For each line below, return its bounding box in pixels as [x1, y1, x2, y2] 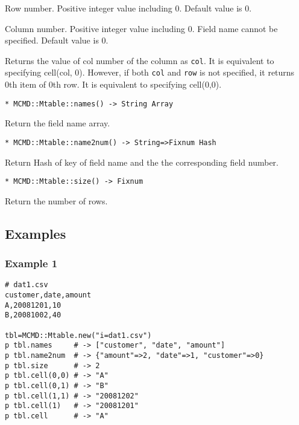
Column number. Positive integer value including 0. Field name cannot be [5, 22, 278, 34]
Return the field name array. [5, 117, 110, 129]
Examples [5, 224, 66, 242]
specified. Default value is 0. [5, 34, 109, 47]
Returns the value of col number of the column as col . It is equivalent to [5, 54, 274, 67]
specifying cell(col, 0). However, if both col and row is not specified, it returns [5, 66, 295, 79]
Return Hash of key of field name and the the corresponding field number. [5, 155, 279, 168]
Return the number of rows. [5, 194, 108, 207]
